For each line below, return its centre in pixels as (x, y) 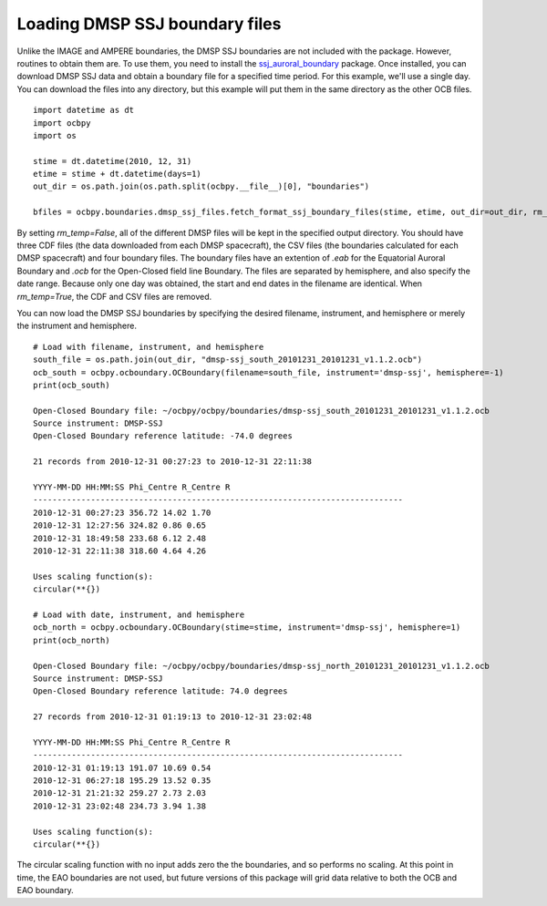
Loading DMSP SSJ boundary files (149, 24)
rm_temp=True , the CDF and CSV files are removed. (114, 296)
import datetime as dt (84, 110)
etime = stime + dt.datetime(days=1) (118, 174)
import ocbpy (62, 123)
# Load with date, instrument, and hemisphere (139, 614)
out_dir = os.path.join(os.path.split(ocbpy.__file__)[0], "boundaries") (201, 186)
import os (55, 135)
